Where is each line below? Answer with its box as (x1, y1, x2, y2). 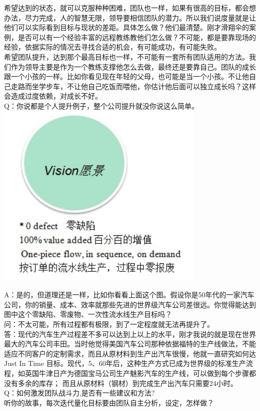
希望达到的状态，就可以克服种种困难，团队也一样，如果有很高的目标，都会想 (4, 3, 256, 13)
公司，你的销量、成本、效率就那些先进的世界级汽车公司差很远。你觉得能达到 (4, 299, 256, 309)
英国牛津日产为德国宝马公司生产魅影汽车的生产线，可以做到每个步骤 (24, 367, 249, 378)
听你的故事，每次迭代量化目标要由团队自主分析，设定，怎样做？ (4, 397, 214, 407)
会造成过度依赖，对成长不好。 (4, 91, 102, 101)
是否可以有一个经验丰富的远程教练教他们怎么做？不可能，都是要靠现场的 (17, 32, 256, 42)
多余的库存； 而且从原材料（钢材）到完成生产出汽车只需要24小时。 (17, 377, 237, 388)
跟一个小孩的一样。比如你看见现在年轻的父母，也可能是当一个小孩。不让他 (4, 71, 249, 82)
